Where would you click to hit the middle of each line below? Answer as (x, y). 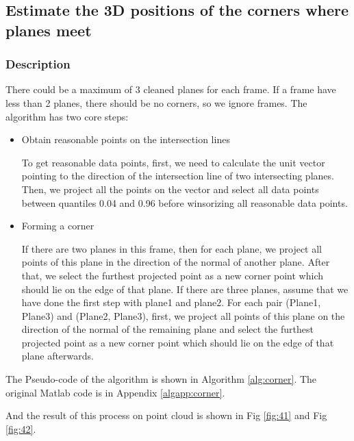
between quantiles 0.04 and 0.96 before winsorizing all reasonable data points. (185, 202)
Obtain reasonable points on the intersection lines (126, 139)
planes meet (49, 30)
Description (38, 64)
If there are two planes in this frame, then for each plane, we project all (172, 248)
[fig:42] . (21, 428)
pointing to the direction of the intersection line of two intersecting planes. (178, 176)
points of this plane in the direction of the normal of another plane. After (176, 262)
